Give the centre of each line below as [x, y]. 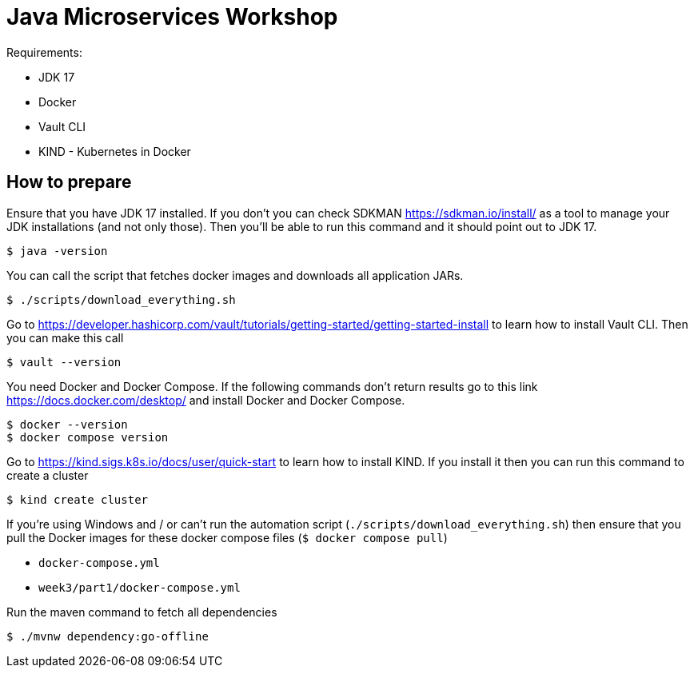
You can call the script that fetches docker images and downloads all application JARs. [235, 275]
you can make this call [65, 337]
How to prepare [69, 182]
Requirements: [44, 52]
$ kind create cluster [78, 499]
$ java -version [57, 251]
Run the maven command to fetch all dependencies [142, 612]
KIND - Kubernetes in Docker [115, 151]
